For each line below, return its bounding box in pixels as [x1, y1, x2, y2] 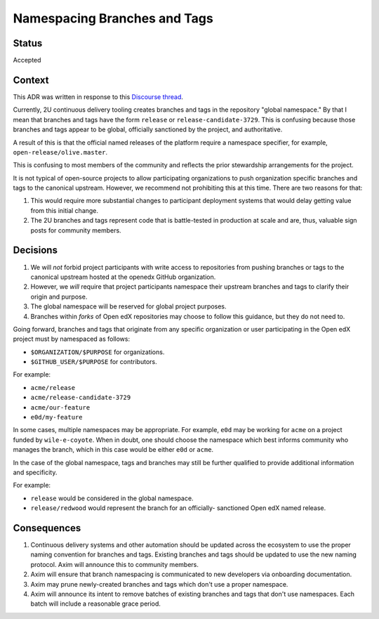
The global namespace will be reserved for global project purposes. [30, 302, 227, 311]
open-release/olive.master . [13, 148, 108, 156]
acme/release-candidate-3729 [30, 393, 131, 402]
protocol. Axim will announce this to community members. [30, 560, 199, 568]
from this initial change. [30, 206, 98, 214]
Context [13, 74, 49, 86]
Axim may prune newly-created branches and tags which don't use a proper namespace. [30, 580, 288, 588]
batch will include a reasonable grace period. [30, 599, 161, 608]
